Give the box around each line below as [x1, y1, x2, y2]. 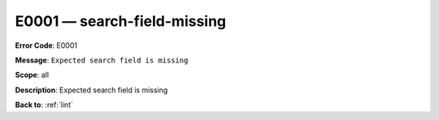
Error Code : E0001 [15, 41, 77, 50]
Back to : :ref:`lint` [15, 100, 73, 109]
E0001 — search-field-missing [15, 12, 227, 30]
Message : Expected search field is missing [15, 55, 189, 65]
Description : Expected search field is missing [15, 85, 168, 95]
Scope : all [15, 70, 49, 80]
